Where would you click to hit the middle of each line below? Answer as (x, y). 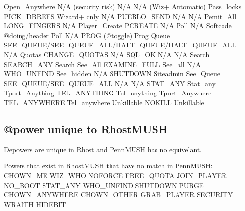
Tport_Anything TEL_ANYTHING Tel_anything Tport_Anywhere (108, 93)
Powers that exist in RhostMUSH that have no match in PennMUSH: (108, 166)
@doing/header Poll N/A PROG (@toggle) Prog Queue (87, 35)
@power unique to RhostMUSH (86, 129)
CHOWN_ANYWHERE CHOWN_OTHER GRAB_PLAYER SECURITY (119, 195)
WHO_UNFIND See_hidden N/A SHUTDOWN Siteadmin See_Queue (112, 74)
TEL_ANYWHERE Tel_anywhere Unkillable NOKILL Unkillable (104, 102)
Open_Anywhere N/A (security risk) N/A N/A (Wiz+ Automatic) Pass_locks (123, 6)
